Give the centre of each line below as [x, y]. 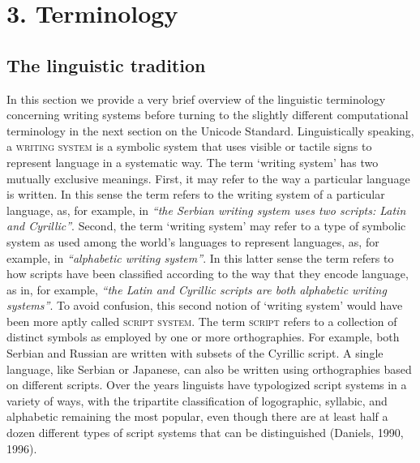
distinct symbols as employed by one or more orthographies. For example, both [203, 337]
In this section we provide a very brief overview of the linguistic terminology [196, 99]
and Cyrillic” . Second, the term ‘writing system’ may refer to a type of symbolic [206, 226]
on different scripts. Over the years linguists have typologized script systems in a [207, 385]
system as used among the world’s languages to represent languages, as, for [193, 241]
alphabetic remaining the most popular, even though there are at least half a [197, 416]
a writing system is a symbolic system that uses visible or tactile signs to [189, 146]
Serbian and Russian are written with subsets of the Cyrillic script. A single [195, 353]
